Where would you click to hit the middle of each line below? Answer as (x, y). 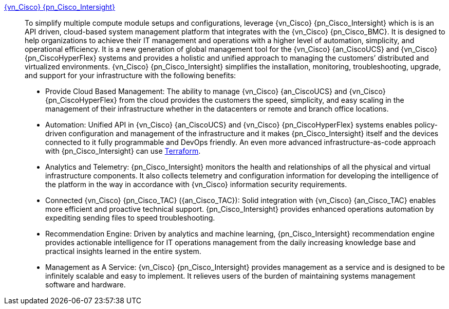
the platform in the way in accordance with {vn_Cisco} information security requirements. (196, 184)
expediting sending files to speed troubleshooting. (130, 218)
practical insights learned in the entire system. (123, 251)
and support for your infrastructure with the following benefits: (130, 75)
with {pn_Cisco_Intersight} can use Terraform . (123, 151)
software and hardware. (86, 285)
